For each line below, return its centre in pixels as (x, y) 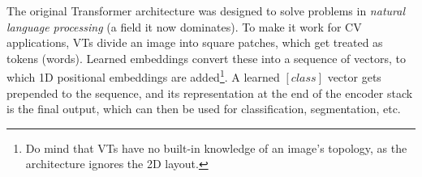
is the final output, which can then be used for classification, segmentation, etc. (204, 109)
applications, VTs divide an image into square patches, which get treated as (195, 42)
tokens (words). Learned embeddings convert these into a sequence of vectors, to (206, 58)
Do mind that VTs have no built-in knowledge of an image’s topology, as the (216, 147)
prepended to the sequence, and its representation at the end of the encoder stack (210, 93)
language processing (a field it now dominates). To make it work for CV (184, 26)
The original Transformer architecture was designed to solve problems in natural (206, 11)
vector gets (354, 77)
